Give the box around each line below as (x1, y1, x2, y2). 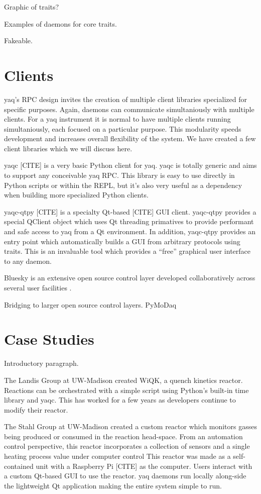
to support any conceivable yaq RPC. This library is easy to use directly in (4, 170, 235, 180)
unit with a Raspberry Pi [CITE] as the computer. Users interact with (36, 460, 252, 471)
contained (4, 460, 34, 471)
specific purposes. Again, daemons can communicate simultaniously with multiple (4, 104, 254, 114)
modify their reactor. (4, 404, 68, 415)
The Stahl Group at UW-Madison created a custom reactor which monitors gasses (4, 421, 257, 432)
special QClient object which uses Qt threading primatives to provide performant (4, 216, 254, 227)
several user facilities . (4, 282, 72, 292)
